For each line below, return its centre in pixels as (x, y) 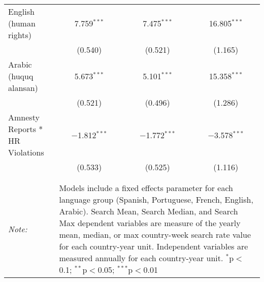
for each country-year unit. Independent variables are (154, 246)
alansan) (23, 88)
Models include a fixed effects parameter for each (146, 188)
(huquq (21, 76)
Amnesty (24, 117)
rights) (20, 35)
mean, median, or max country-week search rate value (155, 234)
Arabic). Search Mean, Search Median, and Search (148, 211)
